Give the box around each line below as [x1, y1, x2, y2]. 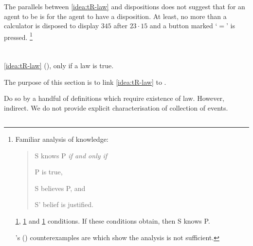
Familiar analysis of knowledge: [15, 133, 108, 144]
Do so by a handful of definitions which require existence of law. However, [4, 93, 224, 103]
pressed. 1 [4, 30, 33, 42]
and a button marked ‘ [149, 20, 217, 31]
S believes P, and [35, 183, 86, 193]
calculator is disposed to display [4, 20, 99, 31]
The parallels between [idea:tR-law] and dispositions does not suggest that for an [4, 1, 245, 11]
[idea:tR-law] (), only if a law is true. [4, 60, 114, 71]
